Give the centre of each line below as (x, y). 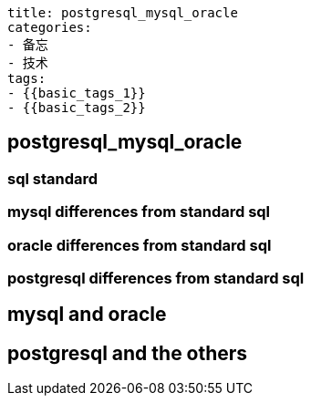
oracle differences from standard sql (140, 245)
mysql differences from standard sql (139, 212)
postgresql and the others (128, 353)
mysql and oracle (87, 315)
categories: (50, 27)
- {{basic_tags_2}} (77, 108)
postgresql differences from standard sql (156, 278)
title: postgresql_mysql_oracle (123, 13)
